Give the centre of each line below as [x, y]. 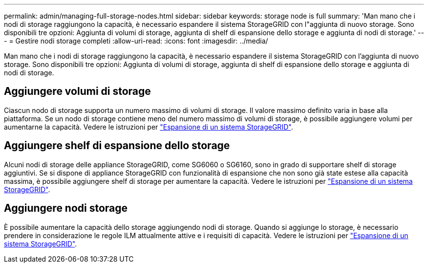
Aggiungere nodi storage [66, 208]
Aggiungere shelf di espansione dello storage [117, 146]
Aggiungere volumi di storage [77, 91]
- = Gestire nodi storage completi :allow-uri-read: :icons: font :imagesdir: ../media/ [136, 41]
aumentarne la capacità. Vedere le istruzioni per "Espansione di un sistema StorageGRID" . [149, 127]
